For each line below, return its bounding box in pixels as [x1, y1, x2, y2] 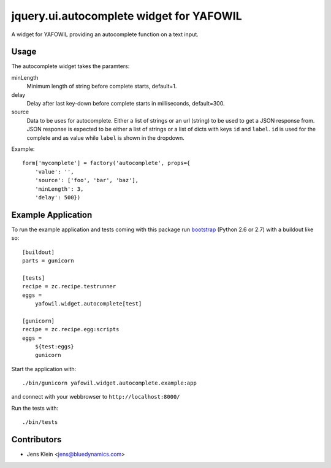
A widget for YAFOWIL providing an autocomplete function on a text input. [11, 31, 199, 38]
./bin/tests [22, 419, 58, 426]
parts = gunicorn [22, 258, 74, 264]
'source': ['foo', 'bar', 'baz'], [34, 177, 139, 184]
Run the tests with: [11, 404, 58, 412]
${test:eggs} [34, 343, 74, 350]
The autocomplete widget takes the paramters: [11, 63, 130, 70]
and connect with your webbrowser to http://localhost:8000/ [11, 393, 180, 401]
